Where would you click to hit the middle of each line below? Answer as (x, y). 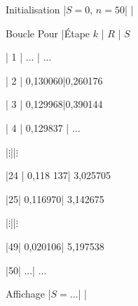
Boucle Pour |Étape (48, 33)
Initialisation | (36, 9)
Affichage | (28, 294)
